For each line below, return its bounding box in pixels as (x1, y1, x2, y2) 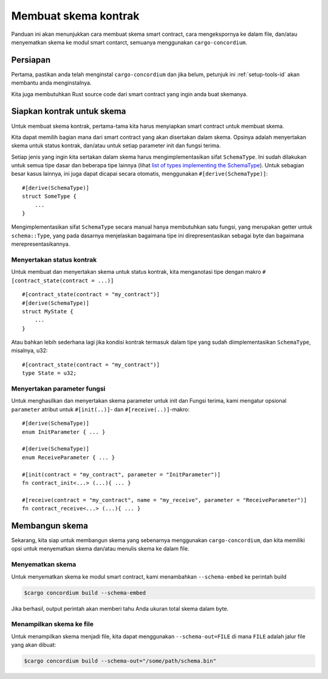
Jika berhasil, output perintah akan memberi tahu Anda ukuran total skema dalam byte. (11, 605, 229, 612)
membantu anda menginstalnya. (11, 79, 92, 86)
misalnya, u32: (11, 347, 48, 354)
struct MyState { (22, 308, 73, 315)
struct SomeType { (22, 193, 77, 200)
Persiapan (11, 55, 51, 65)
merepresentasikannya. (11, 240, 70, 248)
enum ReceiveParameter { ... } (22, 454, 115, 461)
